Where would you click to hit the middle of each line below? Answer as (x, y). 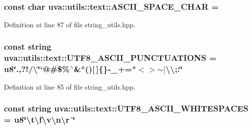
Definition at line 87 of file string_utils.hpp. (70, 25)
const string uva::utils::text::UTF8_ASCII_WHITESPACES (126, 108)
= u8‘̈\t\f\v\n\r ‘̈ (40, 120)
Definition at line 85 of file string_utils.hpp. (70, 86)
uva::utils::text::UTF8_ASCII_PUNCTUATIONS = (110, 57)
